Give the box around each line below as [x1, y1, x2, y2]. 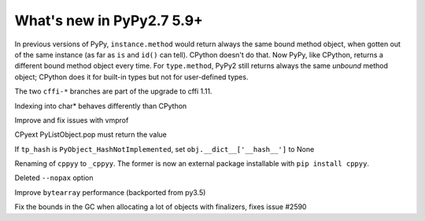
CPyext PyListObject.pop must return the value [14, 130, 167, 139]
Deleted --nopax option [14, 173, 94, 182]
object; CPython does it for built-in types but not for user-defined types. [14, 72, 249, 82]
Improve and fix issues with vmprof [14, 115, 129, 125]
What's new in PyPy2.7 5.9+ [14, 12, 204, 29]
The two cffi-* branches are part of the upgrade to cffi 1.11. [14, 87, 213, 96]
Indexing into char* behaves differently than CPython [14, 101, 187, 110]
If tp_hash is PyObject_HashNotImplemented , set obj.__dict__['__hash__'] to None [14, 144, 315, 153]
